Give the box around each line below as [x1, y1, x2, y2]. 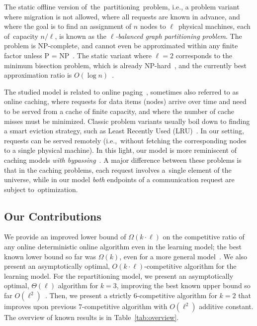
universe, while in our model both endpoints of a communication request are [4, 174, 235, 185]
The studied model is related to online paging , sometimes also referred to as [4, 86, 239, 97]
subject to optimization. [4, 184, 78, 194]
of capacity [4, 30, 38, 41]
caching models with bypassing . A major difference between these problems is [4, 154, 242, 165]
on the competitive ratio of [163, 231, 245, 242]
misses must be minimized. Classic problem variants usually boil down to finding [4, 115, 250, 126]
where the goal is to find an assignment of [4, 21, 132, 31]
